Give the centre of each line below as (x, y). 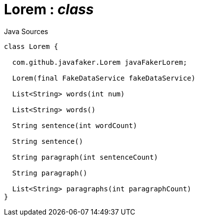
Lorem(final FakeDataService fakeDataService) (104, 78)
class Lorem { (31, 46)
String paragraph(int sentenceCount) (85, 157)
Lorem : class (49, 9)
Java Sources (26, 31)
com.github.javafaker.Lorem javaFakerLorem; (99, 62)
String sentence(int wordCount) (75, 125)
